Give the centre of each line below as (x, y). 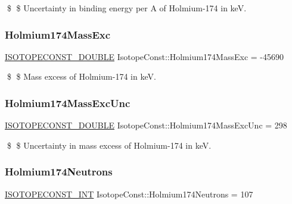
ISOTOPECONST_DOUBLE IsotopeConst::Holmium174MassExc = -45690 (144, 56)
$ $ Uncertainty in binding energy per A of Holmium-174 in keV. (127, 8)
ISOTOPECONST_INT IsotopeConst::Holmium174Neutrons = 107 (129, 194)
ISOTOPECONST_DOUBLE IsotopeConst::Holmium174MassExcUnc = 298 (146, 125)
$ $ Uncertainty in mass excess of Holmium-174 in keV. (109, 145)
